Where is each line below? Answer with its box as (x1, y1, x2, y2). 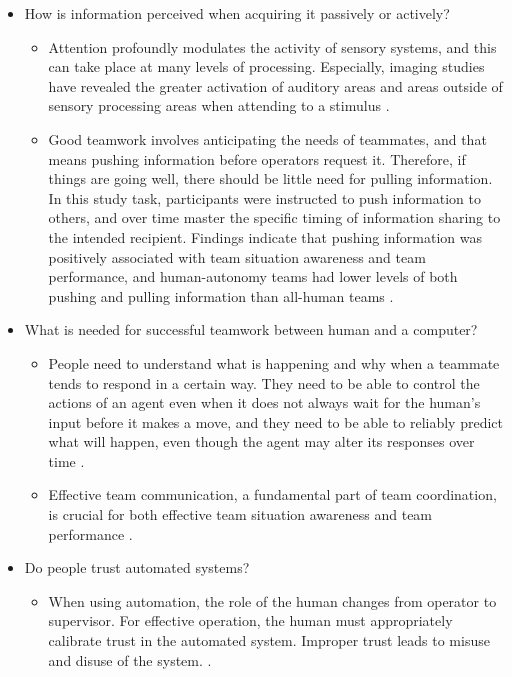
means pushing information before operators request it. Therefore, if (48, 148, 466, 169)
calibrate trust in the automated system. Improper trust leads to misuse (48, 630, 490, 651)
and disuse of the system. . (48, 649, 212, 670)
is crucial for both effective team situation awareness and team (48, 504, 433, 525)
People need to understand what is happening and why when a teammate (48, 352, 500, 373)
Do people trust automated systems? (24, 557, 250, 578)
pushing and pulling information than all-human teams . (48, 285, 394, 306)
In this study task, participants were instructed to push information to (48, 187, 481, 208)
